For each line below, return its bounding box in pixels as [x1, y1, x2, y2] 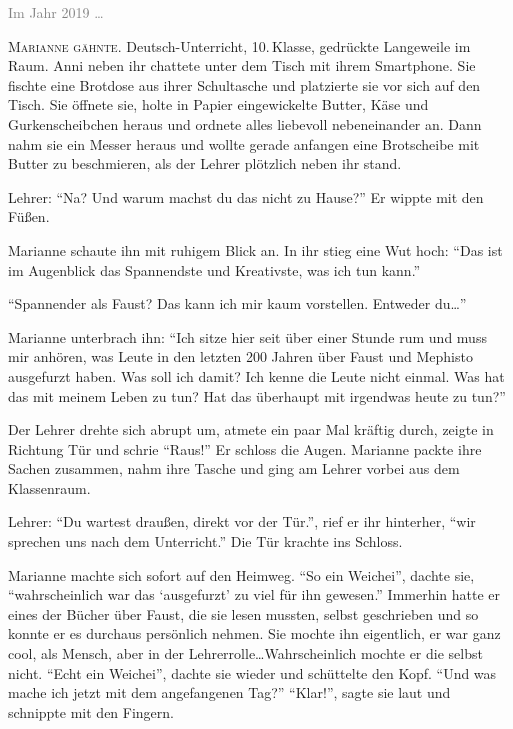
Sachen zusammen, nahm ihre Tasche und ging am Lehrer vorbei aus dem [8, 458, 460, 479]
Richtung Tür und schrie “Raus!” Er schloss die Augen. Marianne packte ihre [8, 438, 482, 459]
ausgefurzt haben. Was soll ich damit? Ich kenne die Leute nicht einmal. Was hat [8, 365, 505, 386]
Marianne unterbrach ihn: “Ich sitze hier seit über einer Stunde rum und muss [8, 326, 487, 347]
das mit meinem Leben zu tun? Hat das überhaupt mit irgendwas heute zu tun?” [8, 385, 506, 406]
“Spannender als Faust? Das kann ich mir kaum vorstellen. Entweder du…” [8, 293, 467, 314]
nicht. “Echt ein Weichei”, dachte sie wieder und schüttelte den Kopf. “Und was [8, 662, 497, 683]
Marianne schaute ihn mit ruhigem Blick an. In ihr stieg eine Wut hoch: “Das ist [8, 239, 503, 260]
